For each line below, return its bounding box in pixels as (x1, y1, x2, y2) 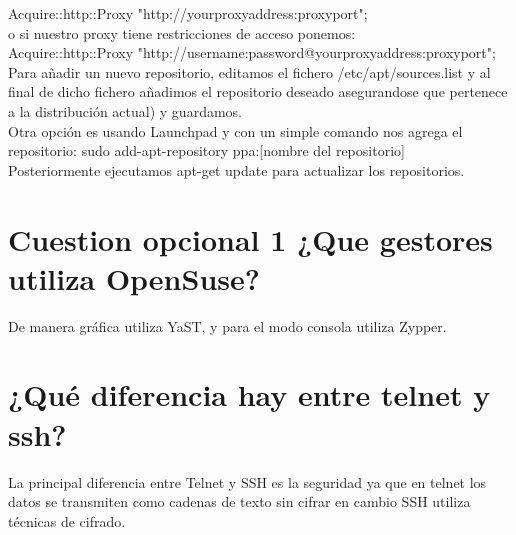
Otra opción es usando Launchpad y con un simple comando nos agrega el (8, 120, 463, 141)
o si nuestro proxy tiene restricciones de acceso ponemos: (8, 22, 356, 43)
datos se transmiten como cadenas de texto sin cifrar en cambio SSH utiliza (8, 491, 471, 512)
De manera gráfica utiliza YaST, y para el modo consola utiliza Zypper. (8, 315, 447, 336)
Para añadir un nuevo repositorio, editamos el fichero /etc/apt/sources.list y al (8, 61, 491, 82)
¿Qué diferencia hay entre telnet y (8, 374, 491, 415)
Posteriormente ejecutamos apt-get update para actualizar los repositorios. (8, 159, 465, 180)
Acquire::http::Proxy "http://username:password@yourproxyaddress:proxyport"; (8, 42, 496, 63)
